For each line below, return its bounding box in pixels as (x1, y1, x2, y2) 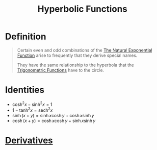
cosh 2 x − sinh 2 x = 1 (12, 100, 52, 107)
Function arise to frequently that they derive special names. (17, 52, 137, 58)
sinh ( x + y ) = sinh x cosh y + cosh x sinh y (12, 113, 94, 119)
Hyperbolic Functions (37, 3, 128, 15)
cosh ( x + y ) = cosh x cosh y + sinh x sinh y (12, 118, 96, 124)
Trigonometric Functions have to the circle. (17, 67, 104, 73)
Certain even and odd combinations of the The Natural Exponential (17, 47, 153, 53)
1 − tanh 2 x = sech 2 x (12, 106, 53, 113)
